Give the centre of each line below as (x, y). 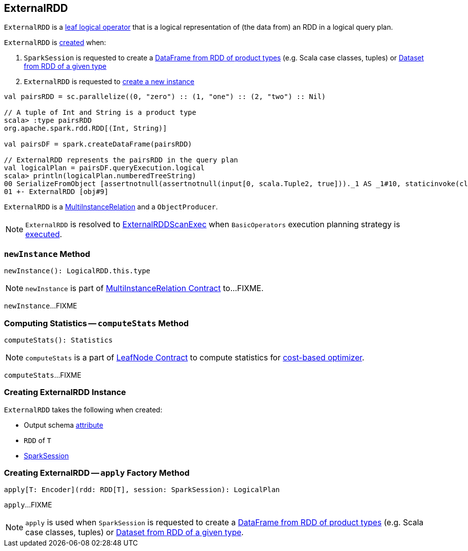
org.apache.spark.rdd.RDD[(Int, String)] (86, 128)
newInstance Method (47, 254)
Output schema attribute (64, 425)
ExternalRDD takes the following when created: (83, 409)
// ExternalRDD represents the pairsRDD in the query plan (121, 160)
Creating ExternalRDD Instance (65, 392)
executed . (44, 234)
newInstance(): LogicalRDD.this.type (77, 271)
